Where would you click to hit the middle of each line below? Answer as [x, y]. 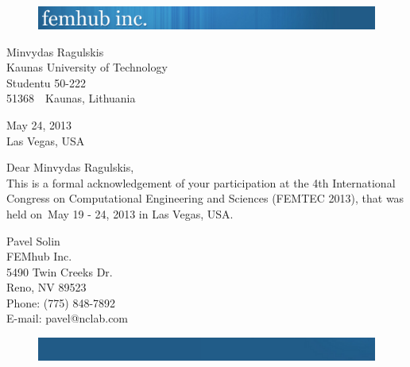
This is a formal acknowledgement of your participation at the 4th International [201, 182]
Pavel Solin [33, 240]
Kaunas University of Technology [87, 67]
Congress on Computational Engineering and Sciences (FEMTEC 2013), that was [205, 198]
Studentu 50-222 [46, 82]
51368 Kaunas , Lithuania [71, 98]
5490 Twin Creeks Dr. [60, 271]
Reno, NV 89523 [46, 287]
